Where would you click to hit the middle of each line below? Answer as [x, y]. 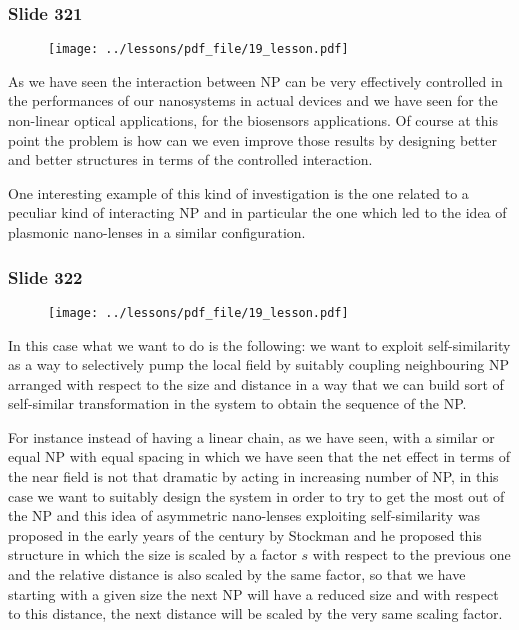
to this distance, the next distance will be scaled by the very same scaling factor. [255, 613]
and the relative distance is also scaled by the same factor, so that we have [237, 574]
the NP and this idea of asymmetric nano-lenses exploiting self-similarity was [244, 515]
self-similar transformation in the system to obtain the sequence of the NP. [237, 403]
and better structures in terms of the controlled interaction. [190, 159]
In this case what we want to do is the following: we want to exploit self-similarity [259, 344]
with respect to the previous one [411, 554]
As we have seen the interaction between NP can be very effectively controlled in [255, 80]
